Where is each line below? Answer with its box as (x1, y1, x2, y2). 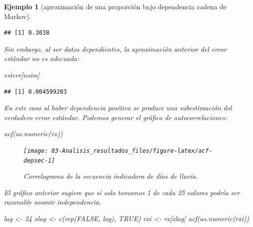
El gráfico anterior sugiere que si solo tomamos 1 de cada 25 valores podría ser (4, 187, 240, 197)
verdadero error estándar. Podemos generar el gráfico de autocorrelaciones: (4, 112, 227, 122)
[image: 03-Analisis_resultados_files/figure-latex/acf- (23, 147, 212, 154)
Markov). (4, 11, 31, 21)
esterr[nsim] (4, 69, 40, 80)
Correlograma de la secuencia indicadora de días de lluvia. (23, 171, 198, 181)
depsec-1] (23, 157, 55, 164)
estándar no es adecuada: (4, 53, 80, 63)
